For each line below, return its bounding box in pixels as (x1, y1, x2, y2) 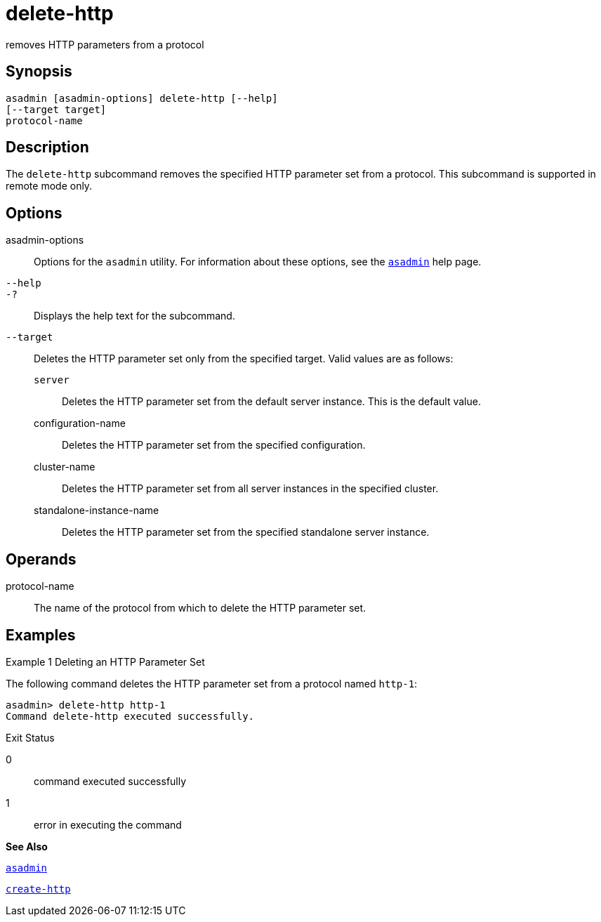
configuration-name (34, 417, 126, 430)
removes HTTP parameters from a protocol (6, 38, 204, 51)
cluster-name (34, 461, 95, 473)
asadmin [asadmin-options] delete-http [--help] (6, 92, 278, 104)
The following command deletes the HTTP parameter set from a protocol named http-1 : (6, 677, 418, 690)
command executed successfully (34, 775, 187, 787)
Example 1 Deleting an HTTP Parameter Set (6, 655, 205, 668)
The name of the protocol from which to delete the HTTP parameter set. (34, 602, 366, 614)
